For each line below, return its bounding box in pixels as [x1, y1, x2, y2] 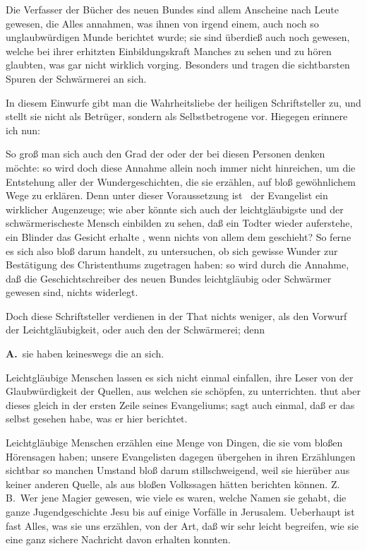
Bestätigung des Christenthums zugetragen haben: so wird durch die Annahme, [6, 257, 349, 272]
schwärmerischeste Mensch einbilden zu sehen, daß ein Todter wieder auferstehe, [6, 215, 353, 230]
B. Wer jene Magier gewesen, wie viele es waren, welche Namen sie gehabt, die [6, 490, 347, 505]
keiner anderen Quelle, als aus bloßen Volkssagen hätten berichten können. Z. [6, 476, 340, 491]
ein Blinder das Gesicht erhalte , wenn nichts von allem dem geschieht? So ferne [6, 229, 351, 244]
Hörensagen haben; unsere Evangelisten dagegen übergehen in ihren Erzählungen [6, 449, 356, 463]
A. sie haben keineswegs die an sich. [6, 346, 164, 361]
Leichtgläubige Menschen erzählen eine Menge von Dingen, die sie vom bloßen [6, 435, 343, 450]
